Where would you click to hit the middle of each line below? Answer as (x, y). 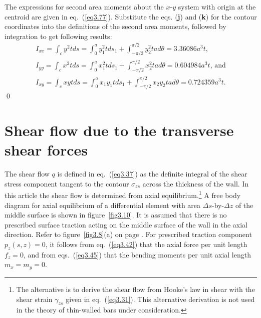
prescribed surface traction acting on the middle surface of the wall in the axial (126, 224)
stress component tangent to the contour (67, 183)
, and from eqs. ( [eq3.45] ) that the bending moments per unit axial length (137, 254)
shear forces (46, 150)
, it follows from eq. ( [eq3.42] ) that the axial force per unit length (146, 244)
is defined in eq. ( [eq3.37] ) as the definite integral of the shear (152, 174)
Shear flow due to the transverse (119, 130)
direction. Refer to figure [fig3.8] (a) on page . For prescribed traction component (128, 234)
